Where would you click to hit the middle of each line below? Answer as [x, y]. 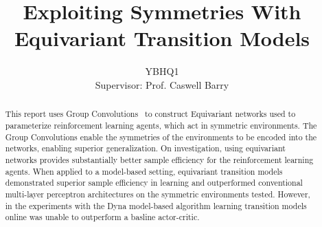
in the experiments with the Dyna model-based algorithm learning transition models [156, 205]
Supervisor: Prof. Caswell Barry [162, 84]
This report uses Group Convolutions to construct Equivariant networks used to [150, 114]
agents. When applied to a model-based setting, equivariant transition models [144, 171]
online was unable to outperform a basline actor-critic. [102, 217]
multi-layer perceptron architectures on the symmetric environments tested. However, [158, 194]
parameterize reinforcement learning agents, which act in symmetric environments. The [161, 125]
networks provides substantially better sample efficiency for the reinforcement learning [159, 159]
